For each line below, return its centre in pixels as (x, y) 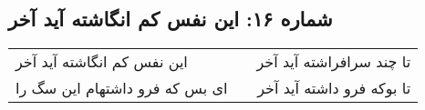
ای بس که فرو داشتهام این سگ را (122, 88)
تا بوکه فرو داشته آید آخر (334, 88)
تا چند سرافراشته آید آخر (334, 62)
